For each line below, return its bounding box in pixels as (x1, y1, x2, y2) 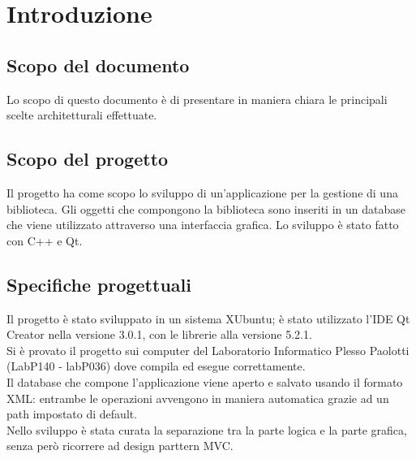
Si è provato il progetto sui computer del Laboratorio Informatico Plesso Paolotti (6, 341, 410, 358)
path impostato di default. (6, 405, 138, 422)
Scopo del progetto (6, 146, 169, 171)
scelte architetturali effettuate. (6, 106, 157, 123)
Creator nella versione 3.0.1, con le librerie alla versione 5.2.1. (6, 326, 312, 343)
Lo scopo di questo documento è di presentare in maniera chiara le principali (6, 90, 388, 107)
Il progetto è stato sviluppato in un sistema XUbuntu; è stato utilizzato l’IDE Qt (6, 310, 410, 327)
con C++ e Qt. (6, 232, 83, 249)
